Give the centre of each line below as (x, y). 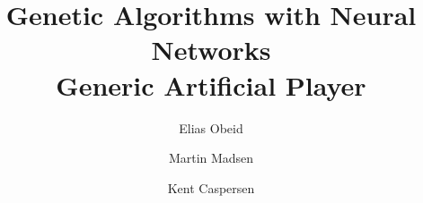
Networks (211, 50)
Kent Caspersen (211, 187)
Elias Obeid (211, 127)
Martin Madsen (211, 158)
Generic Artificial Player (211, 85)
